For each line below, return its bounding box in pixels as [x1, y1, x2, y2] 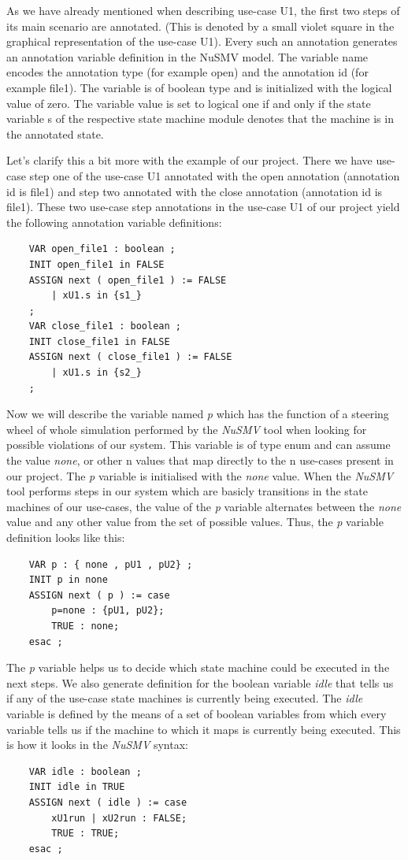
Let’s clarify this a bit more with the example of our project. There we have [6, 152, 373, 169]
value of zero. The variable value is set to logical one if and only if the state [6, 95, 371, 111]
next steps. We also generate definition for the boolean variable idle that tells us [6, 674, 394, 691]
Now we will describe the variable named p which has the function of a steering [6, 406, 389, 422]
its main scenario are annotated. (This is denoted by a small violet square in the [6, 17, 395, 34]
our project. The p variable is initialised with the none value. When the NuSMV [6, 467, 394, 484]
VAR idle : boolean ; [28, 765, 142, 777]
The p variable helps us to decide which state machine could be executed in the [6, 659, 390, 676]
